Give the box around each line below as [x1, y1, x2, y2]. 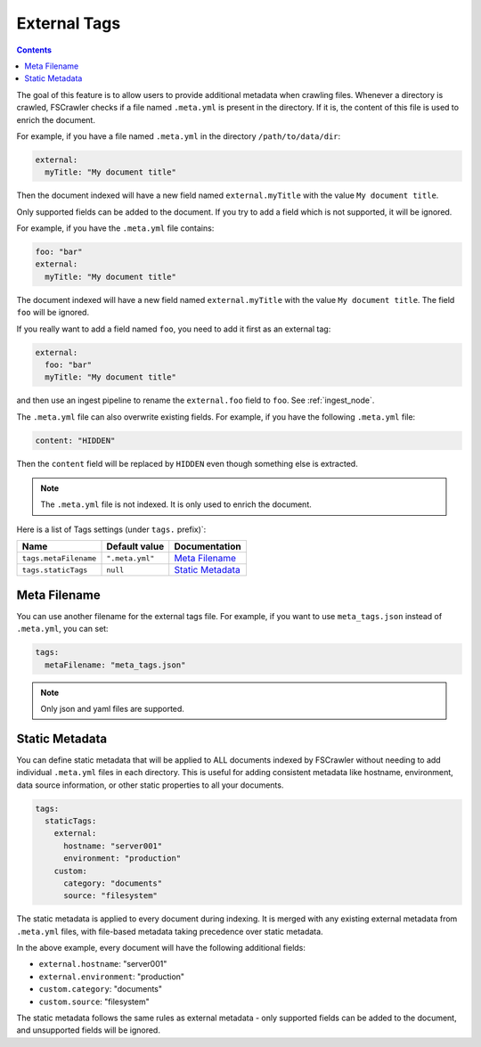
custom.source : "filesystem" [38, 996, 151, 1007]
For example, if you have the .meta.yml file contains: [16, 223, 215, 233]
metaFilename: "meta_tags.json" [45, 659, 186, 670]
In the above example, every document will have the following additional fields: [16, 943, 306, 953]
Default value [106, 540, 165, 552]
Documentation [174, 540, 241, 552]
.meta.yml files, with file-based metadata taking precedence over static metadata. [16, 926, 324, 937]
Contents [16, 45, 53, 55]
